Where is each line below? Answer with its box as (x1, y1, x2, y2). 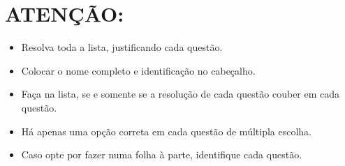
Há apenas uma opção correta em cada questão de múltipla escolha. (21, 123, 312, 138)
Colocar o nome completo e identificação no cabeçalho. (21, 63, 256, 77)
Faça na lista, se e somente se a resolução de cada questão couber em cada (21, 86, 340, 101)
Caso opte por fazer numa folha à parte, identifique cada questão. (21, 147, 302, 162)
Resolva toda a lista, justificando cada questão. (21, 40, 223, 54)
